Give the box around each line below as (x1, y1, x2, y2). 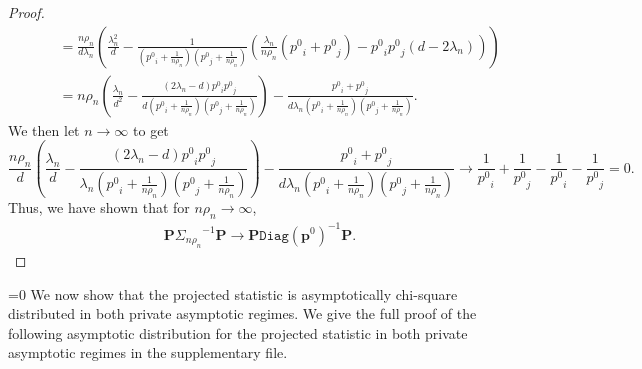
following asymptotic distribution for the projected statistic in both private (8, 322, 468, 343)
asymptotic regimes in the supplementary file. (8, 342, 288, 363)
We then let (8, 119, 80, 140)
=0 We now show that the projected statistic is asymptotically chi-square (8, 283, 458, 304)
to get (133, 119, 169, 140)
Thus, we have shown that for (8, 197, 190, 218)
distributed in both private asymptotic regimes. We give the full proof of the (8, 303, 477, 324)
